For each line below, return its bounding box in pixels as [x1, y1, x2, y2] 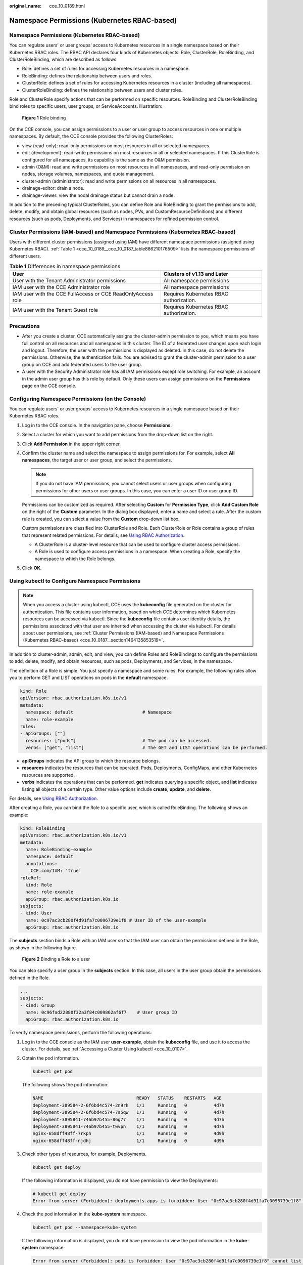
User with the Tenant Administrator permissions [12, 277, 126, 284]
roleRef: [20, 875, 42, 880]
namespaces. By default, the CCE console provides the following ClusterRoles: [9, 133, 173, 139]
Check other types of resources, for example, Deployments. [22, 1151, 146, 1157]
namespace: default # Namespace [25, 709, 172, 715]
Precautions [9, 322, 40, 329]
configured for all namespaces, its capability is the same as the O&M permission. [22, 157, 190, 163]
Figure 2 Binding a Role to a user [22, 956, 90, 962]
